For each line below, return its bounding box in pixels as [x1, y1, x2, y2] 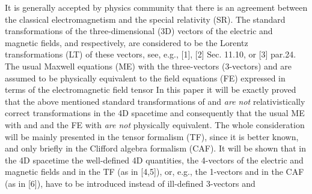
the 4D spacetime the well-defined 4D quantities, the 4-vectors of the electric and [5, 153, 304, 166]
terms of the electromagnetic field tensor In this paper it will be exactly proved [5, 83, 296, 96]
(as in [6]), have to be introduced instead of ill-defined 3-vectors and [5, 177, 255, 189]
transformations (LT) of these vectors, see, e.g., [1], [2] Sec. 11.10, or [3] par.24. [5, 48, 296, 60]
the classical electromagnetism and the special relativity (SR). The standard [5, 13, 286, 25]
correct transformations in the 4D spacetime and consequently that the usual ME [5, 107, 305, 119]
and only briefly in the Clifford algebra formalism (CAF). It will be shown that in [5, 142, 307, 154]
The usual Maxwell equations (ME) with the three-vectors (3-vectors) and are [5, 59, 292, 72]
